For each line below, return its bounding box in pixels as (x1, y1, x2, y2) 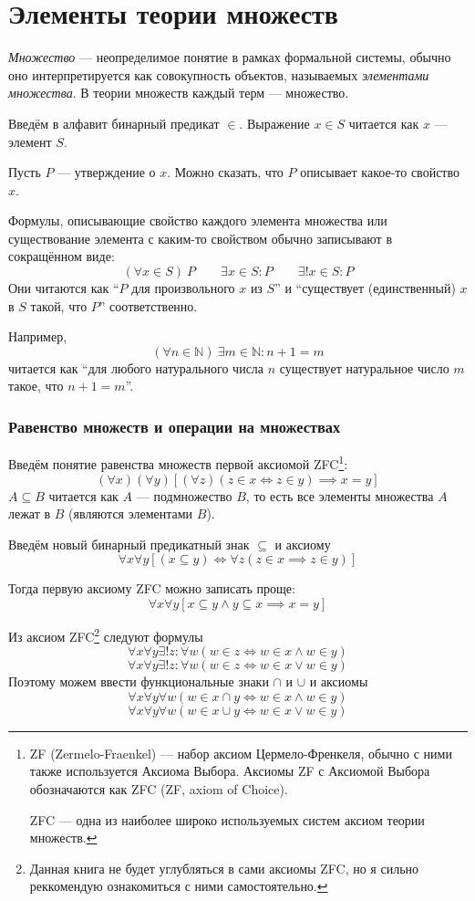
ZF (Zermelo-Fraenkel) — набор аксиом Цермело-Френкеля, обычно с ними (29, 743, 452, 762)
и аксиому (274, 534, 331, 553)
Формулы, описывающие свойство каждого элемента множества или (8, 211, 387, 230)
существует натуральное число (279, 358, 449, 377)
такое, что (8, 376, 64, 395)
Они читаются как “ (8, 278, 119, 298)
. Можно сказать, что (167, 162, 284, 182)
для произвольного (131, 278, 235, 298)
